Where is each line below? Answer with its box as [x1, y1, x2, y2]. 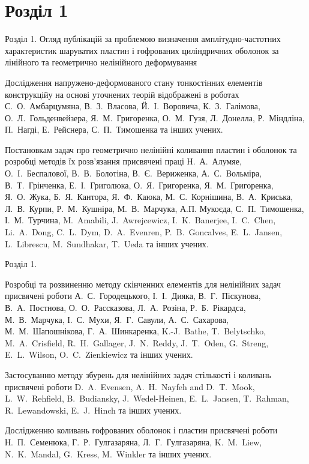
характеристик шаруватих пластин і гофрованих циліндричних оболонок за [5, 44, 279, 56]
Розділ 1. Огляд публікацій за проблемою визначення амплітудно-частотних [5, 32, 281, 45]
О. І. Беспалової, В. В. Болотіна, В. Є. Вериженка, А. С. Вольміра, [5, 167, 262, 179]
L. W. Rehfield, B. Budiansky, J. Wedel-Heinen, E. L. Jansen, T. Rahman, [5, 392, 289, 405]
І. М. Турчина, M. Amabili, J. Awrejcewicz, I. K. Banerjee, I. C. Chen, [5, 214, 276, 226]
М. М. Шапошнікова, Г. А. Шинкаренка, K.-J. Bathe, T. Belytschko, [5, 325, 266, 337]
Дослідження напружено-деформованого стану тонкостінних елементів [5, 76, 263, 88]
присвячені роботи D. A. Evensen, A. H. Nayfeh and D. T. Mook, [5, 380, 255, 393]
